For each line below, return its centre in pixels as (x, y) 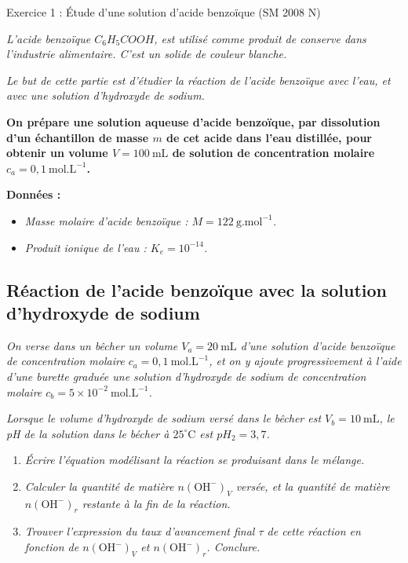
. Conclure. (233, 547)
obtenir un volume (57, 153)
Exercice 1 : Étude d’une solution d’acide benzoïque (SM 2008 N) (164, 12)
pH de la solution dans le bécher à (88, 433)
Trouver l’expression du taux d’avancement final (140, 531)
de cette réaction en (314, 531)
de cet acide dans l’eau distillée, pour (269, 137)
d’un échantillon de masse (78, 137)
